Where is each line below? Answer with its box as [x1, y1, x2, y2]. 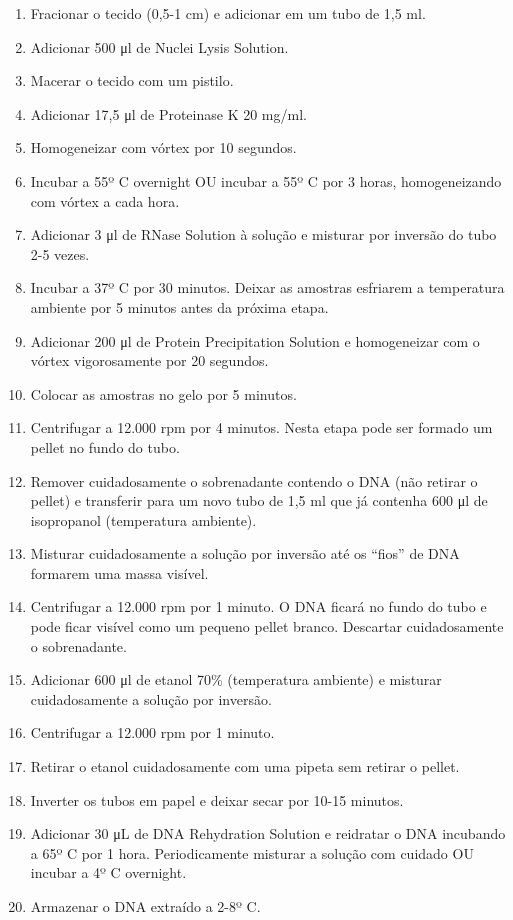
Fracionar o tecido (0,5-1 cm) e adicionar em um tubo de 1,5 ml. [30, 3, 426, 23]
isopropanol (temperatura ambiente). [30, 509, 257, 530]
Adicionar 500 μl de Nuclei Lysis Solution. [30, 36, 289, 57]
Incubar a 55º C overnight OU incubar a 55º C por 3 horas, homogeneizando [30, 170, 502, 191]
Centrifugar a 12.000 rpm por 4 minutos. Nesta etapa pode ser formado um [30, 417, 493, 438]
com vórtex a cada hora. [30, 190, 180, 211]
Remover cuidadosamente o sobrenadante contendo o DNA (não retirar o [30, 470, 478, 491]
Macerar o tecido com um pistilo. [30, 70, 234, 91]
